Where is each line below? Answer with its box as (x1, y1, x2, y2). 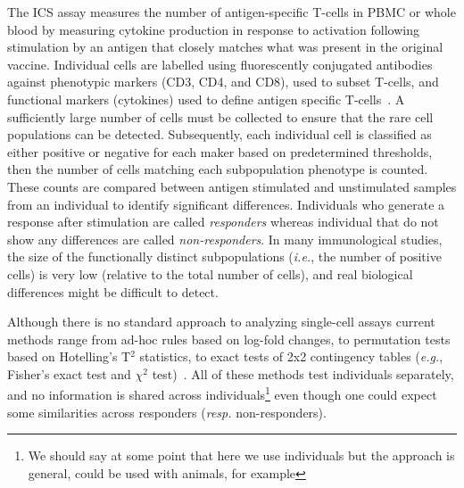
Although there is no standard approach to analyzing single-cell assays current (7, 312, 435, 331)
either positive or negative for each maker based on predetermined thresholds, (7, 142, 433, 161)
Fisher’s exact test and (7, 364, 131, 383)
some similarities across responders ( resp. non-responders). (7, 402, 327, 421)
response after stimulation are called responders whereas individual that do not (7, 212, 439, 231)
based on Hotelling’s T (7, 347, 131, 366)
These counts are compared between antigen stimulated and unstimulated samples (7, 177, 457, 195)
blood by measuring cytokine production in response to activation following (7, 20, 420, 38)
